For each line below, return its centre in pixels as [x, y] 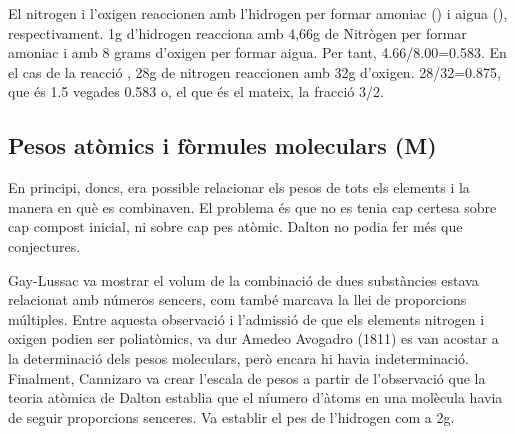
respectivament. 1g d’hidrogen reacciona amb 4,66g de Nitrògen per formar [237, 32]
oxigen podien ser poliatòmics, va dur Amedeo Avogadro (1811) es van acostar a [253, 338]
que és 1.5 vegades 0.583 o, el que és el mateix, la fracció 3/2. [196, 91]
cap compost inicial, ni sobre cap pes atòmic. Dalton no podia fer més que [235, 226]
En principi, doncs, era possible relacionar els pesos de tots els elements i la [239, 187]
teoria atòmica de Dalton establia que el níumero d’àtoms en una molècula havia [255, 397]
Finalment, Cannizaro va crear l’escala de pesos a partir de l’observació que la [247, 377]
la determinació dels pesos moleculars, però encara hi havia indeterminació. [238, 357]
